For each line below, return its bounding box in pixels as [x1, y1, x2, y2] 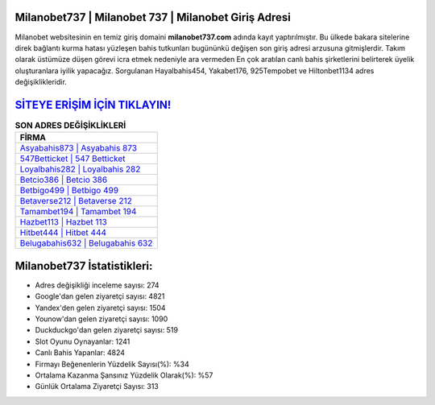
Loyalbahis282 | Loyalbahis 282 [19, 163, 141, 175]
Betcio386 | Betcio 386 [19, 174, 108, 185]
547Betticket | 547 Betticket [19, 153, 126, 164]
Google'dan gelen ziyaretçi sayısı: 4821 [35, 291, 165, 301]
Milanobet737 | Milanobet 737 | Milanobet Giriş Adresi [14, 10, 292, 24]
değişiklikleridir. [14, 77, 68, 87]
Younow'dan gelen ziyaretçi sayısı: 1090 [35, 314, 168, 324]
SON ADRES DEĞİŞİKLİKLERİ [14, 120, 126, 131]
